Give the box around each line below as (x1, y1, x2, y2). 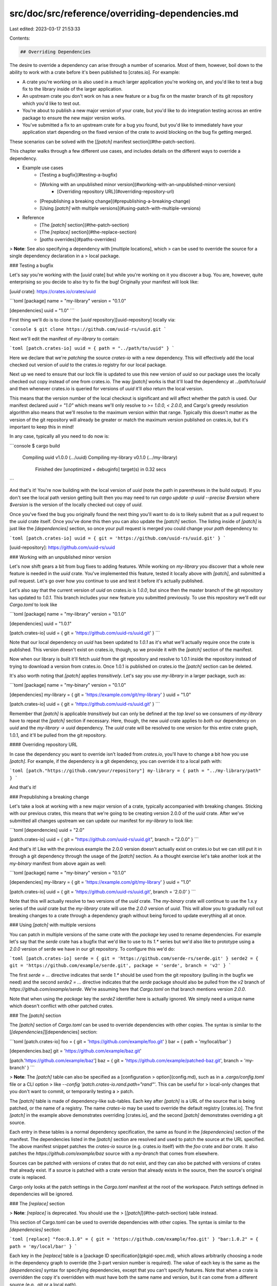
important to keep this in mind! (9, 424, 74, 430)
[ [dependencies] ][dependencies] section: (9, 1029, 97, 1035)
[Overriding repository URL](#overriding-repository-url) (57, 188, 174, 195)
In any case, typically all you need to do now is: (9, 433, 110, 439)
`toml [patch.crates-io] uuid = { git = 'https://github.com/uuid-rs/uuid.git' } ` (9, 535, 226, 541)
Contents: (9, 35, 30, 41)
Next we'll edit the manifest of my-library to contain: (9, 335, 120, 342)
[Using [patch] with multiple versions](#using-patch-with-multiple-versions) (39, 205, 201, 211)
